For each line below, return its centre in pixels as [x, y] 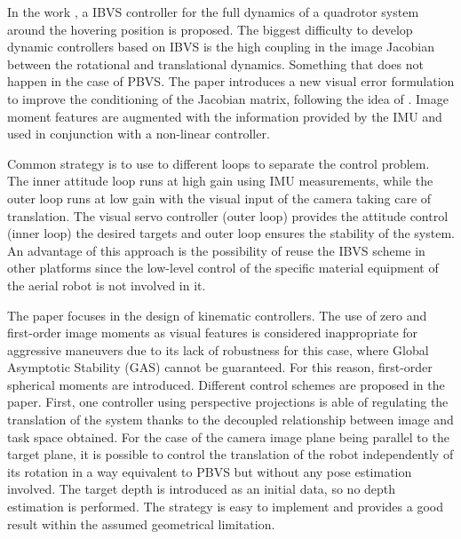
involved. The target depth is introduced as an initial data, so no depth [202, 489]
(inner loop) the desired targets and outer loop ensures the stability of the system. [231, 233]
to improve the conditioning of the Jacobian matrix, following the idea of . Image [228, 98]
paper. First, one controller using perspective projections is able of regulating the [228, 402]
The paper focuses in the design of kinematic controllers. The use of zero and [217, 315]
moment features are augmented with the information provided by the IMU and [225, 116]
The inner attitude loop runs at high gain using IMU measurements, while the [220, 181]
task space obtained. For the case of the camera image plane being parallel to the [228, 436]
